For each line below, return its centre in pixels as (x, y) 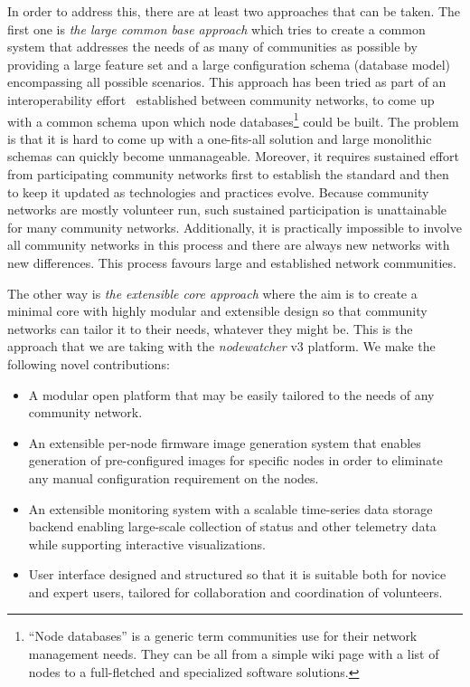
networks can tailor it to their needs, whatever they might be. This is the (210, 328)
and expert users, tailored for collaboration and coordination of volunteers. (235, 592)
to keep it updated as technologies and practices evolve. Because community (218, 191)
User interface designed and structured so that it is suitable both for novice (237, 574)
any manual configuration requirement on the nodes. (174, 477)
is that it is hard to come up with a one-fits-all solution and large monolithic (220, 138)
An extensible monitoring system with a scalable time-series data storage (230, 508)
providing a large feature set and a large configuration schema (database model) (229, 64)
